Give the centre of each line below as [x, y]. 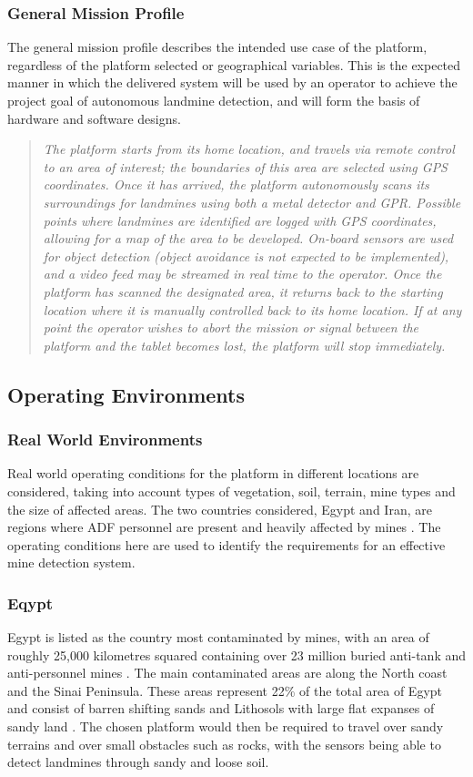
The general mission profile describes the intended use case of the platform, [217, 47]
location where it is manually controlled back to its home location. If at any [252, 309]
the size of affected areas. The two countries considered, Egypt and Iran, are [220, 509]
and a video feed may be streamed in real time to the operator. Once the [242, 274]
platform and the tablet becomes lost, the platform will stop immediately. [244, 345]
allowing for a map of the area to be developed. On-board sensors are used [248, 238]
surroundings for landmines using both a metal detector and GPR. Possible [252, 202]
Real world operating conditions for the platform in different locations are [213, 473]
